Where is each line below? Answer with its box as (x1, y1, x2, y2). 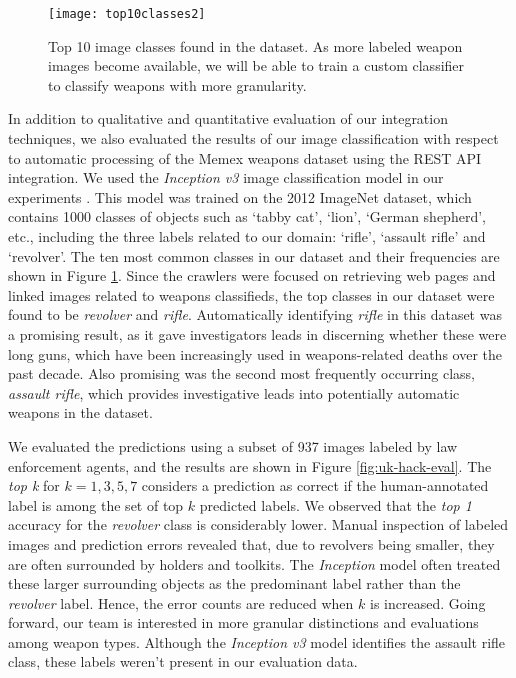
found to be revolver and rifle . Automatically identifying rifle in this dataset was (8, 304, 502, 325)
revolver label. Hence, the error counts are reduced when (8, 592, 354, 613)
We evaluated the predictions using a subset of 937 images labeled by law (8, 435, 458, 456)
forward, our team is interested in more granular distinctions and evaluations (8, 612, 479, 633)
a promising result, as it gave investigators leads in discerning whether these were (8, 323, 507, 344)
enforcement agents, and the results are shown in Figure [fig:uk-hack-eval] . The (8, 455, 492, 476)
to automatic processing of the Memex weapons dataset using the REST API (8, 147, 482, 168)
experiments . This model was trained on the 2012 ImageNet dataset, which (8, 186, 472, 207)
